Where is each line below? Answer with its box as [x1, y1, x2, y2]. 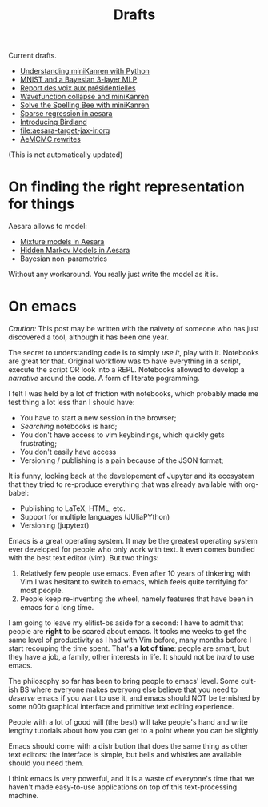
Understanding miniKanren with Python [19, 66, 150, 76]
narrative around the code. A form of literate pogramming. [8, 374, 200, 383]
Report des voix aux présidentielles [19, 83, 136, 93]
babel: [8, 488, 30, 498]
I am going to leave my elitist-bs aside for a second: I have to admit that [8, 618, 244, 628]
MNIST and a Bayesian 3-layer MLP [19, 74, 138, 85]
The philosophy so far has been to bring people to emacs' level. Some [8, 677, 239, 686]
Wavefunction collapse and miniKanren [19, 92, 150, 102]
